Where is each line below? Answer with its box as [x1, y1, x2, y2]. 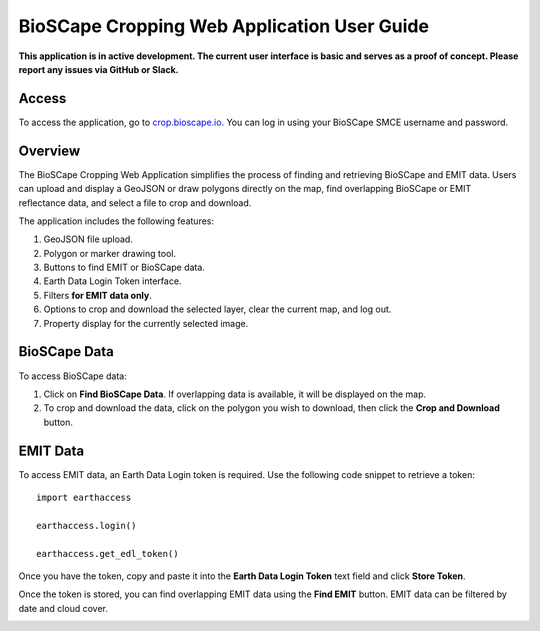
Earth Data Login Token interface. [43, 275, 182, 287]
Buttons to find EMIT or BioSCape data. [43, 261, 205, 274]
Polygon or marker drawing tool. [43, 247, 177, 259]
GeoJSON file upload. [43, 233, 134, 245]
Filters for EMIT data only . [43, 289, 152, 301]
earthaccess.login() [36, 520, 137, 531]
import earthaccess [36, 492, 132, 504]
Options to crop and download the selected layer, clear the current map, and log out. [43, 303, 392, 315]
